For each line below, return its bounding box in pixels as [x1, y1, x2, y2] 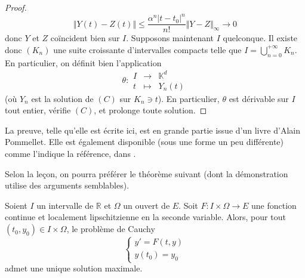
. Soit [178, 199, 198, 211]
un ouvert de [123, 199, 170, 211]
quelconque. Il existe [223, 32, 298, 44]
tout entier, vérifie [5, 104, 71, 116]
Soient [5, 199, 27, 211]
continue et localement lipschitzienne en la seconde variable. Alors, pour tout [5, 211, 286, 223]
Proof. [5, 1, 27, 13]
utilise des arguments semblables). [5, 179, 130, 191]
